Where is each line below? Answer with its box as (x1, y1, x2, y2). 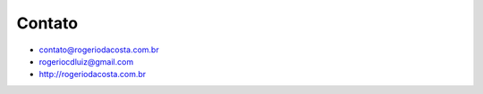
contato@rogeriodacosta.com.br (38, 44, 160, 55)
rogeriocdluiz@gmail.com (38, 56, 134, 67)
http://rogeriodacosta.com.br (38, 69, 147, 80)
